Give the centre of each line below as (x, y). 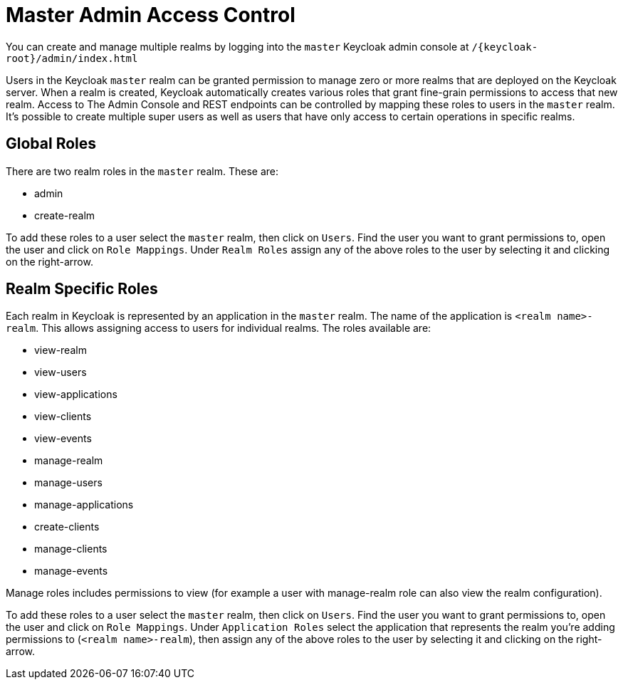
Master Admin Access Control (151, 15)
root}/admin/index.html (72, 58)
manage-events (71, 571)
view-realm (61, 350)
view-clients (63, 417)
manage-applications (84, 505)
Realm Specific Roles (82, 289)
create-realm (65, 215)
